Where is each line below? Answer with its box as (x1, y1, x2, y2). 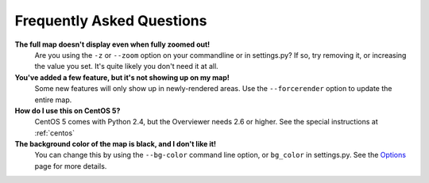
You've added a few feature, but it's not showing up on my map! (14, 72, 230, 82)
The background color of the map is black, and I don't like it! (14, 139, 217, 149)
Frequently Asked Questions (14, 12, 207, 29)
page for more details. (34, 161, 107, 170)
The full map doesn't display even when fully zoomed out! (14, 40, 211, 49)
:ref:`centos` (34, 128, 75, 138)
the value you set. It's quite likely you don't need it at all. (34, 62, 218, 71)
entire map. (34, 95, 72, 105)
